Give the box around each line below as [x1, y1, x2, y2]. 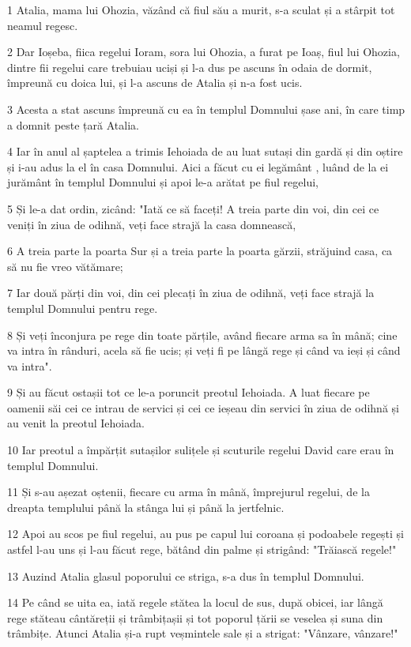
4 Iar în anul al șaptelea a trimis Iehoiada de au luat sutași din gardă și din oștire [7, 143, 403, 160]
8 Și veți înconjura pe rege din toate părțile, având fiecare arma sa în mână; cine [7, 326, 398, 343]
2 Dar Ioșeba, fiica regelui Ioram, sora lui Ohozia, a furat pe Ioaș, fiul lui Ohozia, [7, 43, 400, 60]
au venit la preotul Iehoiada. [7, 415, 145, 431]
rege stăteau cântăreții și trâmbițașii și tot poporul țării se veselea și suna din [7, 609, 383, 626]
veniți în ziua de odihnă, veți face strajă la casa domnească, [7, 216, 296, 232]
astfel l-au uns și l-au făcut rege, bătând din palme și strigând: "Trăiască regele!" [7, 541, 397, 558]
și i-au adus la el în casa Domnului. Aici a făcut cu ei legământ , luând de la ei [7, 158, 389, 175]
